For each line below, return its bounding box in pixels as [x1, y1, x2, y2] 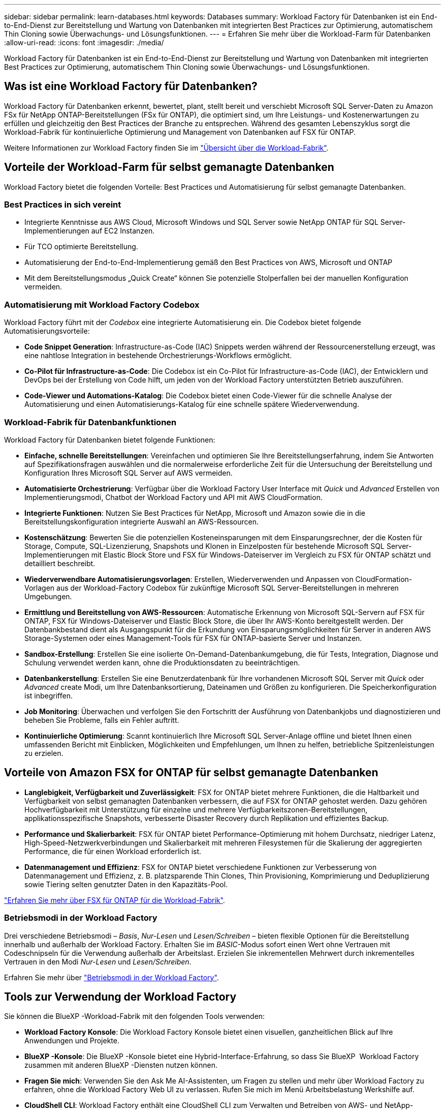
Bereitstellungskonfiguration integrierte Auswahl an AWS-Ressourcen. [24, 517, 259, 526]
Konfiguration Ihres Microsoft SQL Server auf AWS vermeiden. [24, 468, 233, 477]
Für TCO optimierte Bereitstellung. [24, 242, 138, 251]
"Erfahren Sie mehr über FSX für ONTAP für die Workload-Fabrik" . [4, 895, 225, 904]
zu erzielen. [24, 748, 63, 757]
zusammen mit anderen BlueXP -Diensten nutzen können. [24, 1061, 218, 1070]
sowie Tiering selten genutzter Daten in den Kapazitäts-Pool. [24, 880, 228, 889]
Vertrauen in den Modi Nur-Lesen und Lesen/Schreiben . [4, 957, 192, 966]
